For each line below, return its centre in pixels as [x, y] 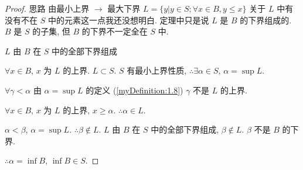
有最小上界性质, [157, 70]
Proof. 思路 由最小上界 [47, 8]
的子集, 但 [51, 31]
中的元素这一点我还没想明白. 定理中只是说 [128, 20]
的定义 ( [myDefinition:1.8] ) [135, 90]
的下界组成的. [266, 20]
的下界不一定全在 [115, 31]
